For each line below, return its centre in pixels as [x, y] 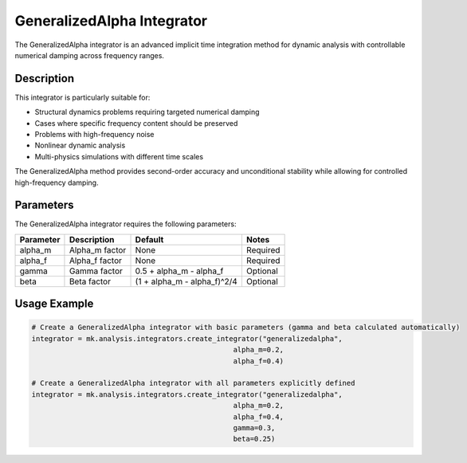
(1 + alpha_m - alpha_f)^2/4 [186, 281]
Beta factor [90, 281]
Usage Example [54, 304]
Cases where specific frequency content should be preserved [136, 123]
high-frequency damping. [57, 182]
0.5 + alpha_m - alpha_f [179, 271]
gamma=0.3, [254, 428]
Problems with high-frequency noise [94, 135]
